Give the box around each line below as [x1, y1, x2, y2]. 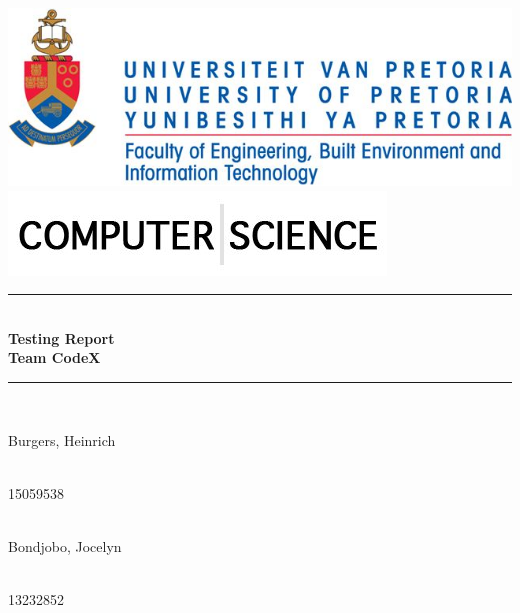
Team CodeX [8, 347, 101, 368]
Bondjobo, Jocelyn [8, 535, 122, 556]
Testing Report [8, 327, 115, 348]
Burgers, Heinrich [8, 429, 116, 450]
